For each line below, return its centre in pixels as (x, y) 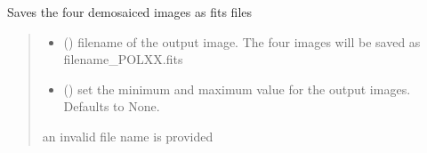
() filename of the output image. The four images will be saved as (242, 41)
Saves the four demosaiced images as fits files (130, 12)
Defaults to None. (112, 106)
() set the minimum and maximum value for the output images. (237, 89)
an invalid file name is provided (128, 136)
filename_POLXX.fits (123, 59)
